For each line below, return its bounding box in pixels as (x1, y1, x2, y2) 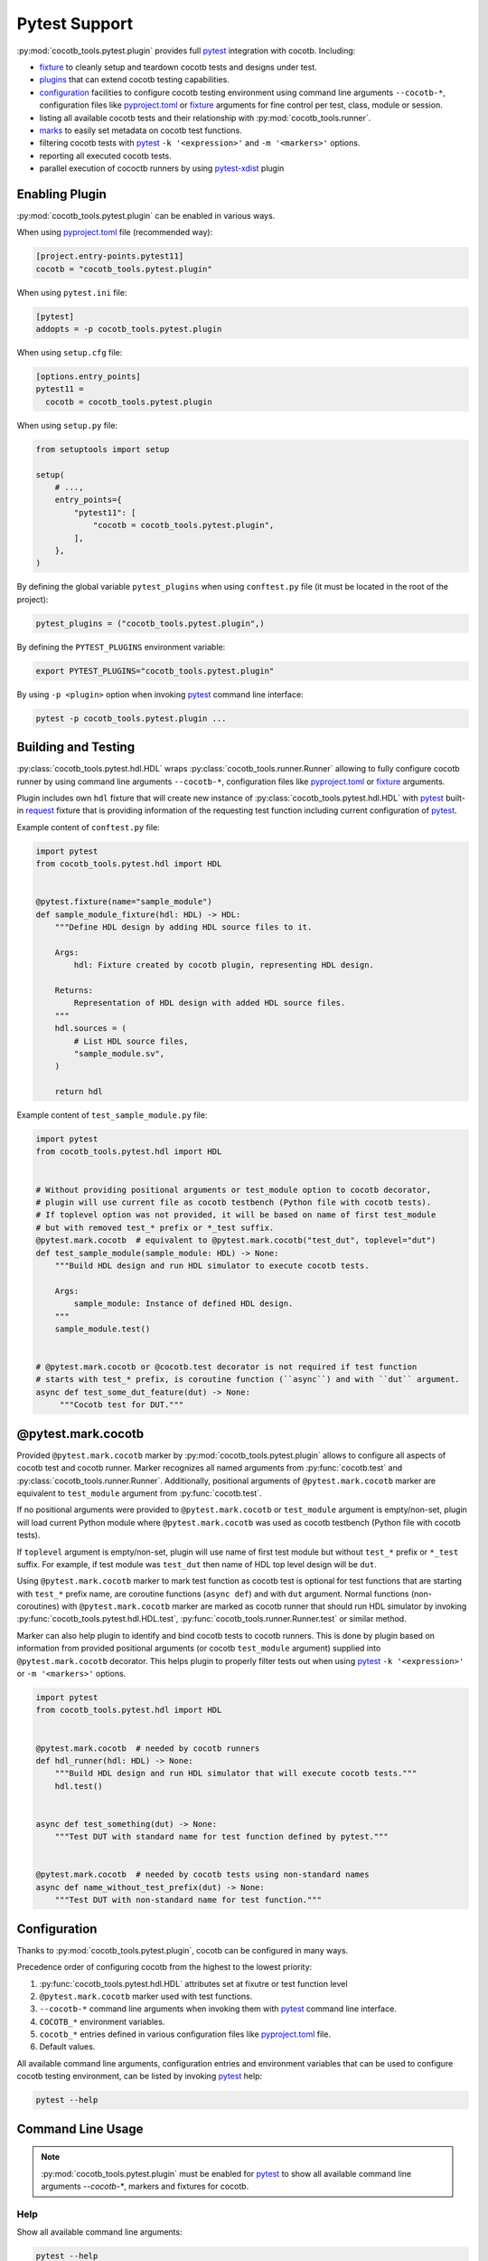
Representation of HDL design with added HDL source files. (73, 998, 346, 1008)
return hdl (54, 1086, 103, 1097)
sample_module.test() (54, 1323, 151, 1334)
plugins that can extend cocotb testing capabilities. (39, 74, 230, 85)
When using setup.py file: (16, 420, 117, 430)
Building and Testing (16, 740, 136, 755)
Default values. (39, 2041, 96, 2052)
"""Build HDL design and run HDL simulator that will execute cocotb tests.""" (54, 1768, 418, 1779)
